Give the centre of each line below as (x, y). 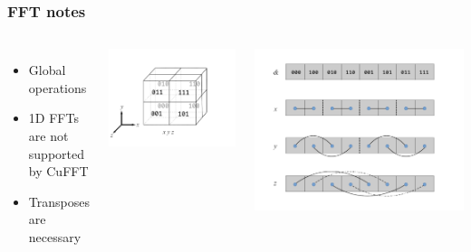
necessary (55, 236)
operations (58, 87)
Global (47, 70)
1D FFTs (53, 118)
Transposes (59, 201)
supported (56, 153)
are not (48, 135)
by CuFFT (58, 171)
